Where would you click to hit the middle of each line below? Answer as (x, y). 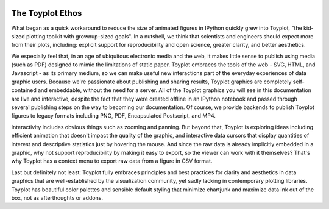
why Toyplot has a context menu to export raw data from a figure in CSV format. (112, 161)
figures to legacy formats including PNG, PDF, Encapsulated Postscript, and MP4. (114, 116)
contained (24, 90)
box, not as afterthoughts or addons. (57, 197)
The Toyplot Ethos (47, 13)
